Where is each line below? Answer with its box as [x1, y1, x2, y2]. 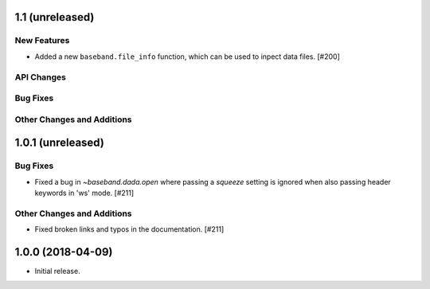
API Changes [14, 72, 67, 83]
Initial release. [34, 267, 80, 276]
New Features [14, 35, 70, 46]
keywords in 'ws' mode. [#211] [34, 188, 135, 197]
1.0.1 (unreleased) [14, 136, 105, 150]
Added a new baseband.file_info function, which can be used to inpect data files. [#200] [34, 52, 340, 61]
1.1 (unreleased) [14, 10, 95, 24]
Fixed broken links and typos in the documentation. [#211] [34, 225, 225, 234]
